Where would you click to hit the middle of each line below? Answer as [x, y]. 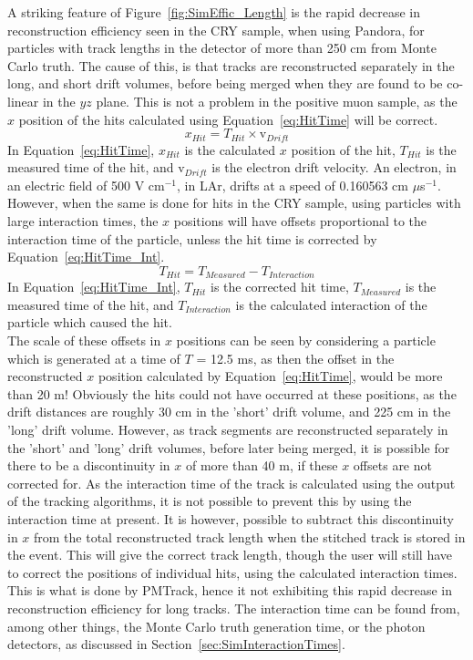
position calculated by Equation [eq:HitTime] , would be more [270, 376]
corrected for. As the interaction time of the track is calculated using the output [231, 483]
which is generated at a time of [94, 358]
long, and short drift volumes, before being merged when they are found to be [225, 83]
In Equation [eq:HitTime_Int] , [94, 287]
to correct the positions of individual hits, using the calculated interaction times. [232, 572]
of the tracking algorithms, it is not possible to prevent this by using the [210, 501]
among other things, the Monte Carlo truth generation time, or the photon [216, 626]
